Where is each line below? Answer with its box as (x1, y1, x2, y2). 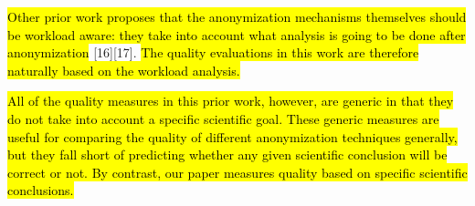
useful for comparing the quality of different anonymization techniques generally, (7, 127, 458, 146)
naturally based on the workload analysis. (7, 60, 240, 79)
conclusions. (7, 180, 74, 200)
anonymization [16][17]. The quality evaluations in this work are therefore (7, 43, 419, 62)
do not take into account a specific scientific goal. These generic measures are (7, 108, 439, 128)
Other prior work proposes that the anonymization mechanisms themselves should (7, 7, 467, 26)
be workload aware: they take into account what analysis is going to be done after (7, 25, 466, 44)
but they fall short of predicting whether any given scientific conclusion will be (7, 145, 448, 164)
